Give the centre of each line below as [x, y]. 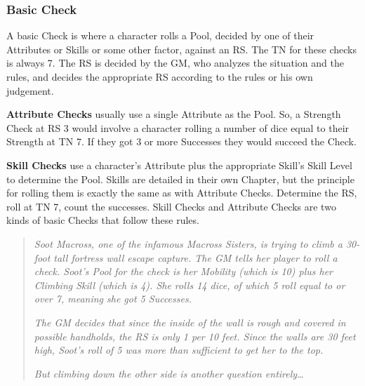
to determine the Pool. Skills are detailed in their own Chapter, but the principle [180, 179]
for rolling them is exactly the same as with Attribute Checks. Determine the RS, [182, 193]
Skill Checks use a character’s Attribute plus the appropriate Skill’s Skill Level [179, 165]
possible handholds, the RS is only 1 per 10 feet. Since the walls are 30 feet [195, 336]
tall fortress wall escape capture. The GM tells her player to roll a [195, 257]
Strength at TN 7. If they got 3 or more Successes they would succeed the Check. [181, 141]
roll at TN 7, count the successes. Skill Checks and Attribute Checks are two [171, 206]
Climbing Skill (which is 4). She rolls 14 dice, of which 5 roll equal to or [190, 285]
